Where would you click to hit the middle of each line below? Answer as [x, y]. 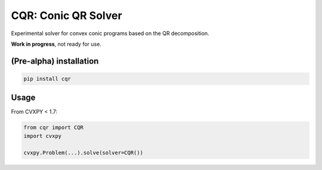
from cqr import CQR [53, 127]
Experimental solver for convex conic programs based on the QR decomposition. [110, 33]
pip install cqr [47, 78]
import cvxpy [43, 136]
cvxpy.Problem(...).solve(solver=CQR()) [83, 152]
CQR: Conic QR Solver [66, 15]
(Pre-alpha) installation [55, 61]
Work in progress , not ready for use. [56, 44]
